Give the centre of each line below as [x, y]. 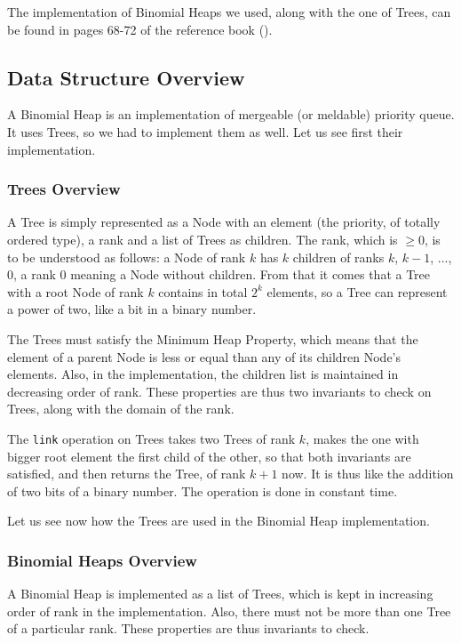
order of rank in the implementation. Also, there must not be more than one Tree [229, 611]
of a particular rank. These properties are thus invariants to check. [188, 628]
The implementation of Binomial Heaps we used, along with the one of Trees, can [229, 12]
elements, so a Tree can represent [357, 291]
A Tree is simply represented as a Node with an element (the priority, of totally [224, 222]
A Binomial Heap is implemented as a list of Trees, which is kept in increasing [220, 594]
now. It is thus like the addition [368, 474]
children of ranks [338, 257]
